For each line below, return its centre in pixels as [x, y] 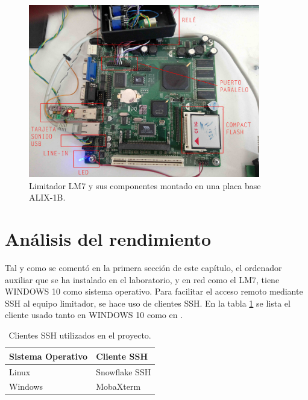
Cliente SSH [122, 356]
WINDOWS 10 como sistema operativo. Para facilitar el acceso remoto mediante [154, 291]
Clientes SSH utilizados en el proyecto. [80, 335]
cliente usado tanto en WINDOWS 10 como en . [94, 315]
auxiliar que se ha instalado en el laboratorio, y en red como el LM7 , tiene [142, 279]
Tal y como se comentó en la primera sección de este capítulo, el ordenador [143, 268]
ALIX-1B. [47, 197]
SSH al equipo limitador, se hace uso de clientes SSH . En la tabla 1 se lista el [148, 303]
